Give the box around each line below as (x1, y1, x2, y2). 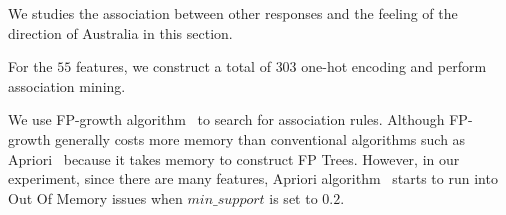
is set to (269, 187, 318, 208)
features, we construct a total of (75, 56, 271, 77)
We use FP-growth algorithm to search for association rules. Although (8, 109, 445, 130)
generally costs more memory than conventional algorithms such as (55, 128, 466, 149)
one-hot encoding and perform (301, 56, 487, 77)
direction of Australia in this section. (8, 22, 233, 43)
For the (8, 56, 53, 77)
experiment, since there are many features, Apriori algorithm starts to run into (8, 168, 498, 189)
